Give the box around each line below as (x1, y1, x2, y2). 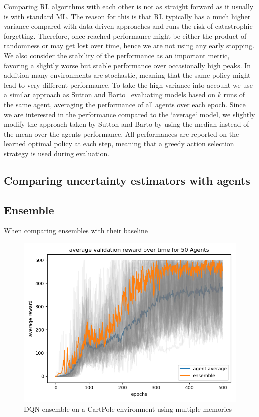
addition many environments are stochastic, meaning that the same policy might (4, 70, 251, 80)
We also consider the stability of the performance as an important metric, (4, 50, 230, 60)
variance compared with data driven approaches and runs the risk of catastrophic (4, 21, 253, 31)
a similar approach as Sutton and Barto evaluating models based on (4, 89, 215, 100)
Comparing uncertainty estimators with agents (4, 172, 250, 188)
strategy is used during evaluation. (4, 148, 110, 158)
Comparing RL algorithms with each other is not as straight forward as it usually (4, 1, 254, 11)
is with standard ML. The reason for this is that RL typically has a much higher (4, 11, 251, 21)
